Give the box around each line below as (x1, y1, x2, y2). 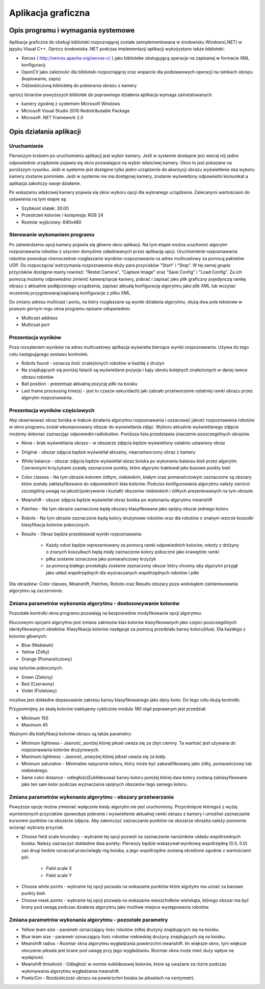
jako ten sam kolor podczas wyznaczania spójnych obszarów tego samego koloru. (21, 781, 188, 788)
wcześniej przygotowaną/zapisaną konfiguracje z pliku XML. (9, 290, 132, 296)
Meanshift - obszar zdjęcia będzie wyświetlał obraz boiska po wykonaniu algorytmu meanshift (21, 497, 213, 502)
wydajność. (21, 954, 45, 960)
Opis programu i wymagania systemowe (9, 26, 135, 34)
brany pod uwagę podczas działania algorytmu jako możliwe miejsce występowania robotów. (21, 904, 210, 910)
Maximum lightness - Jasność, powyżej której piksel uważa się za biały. (21, 754, 167, 759)
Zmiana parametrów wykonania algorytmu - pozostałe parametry (9, 917, 168, 923)
